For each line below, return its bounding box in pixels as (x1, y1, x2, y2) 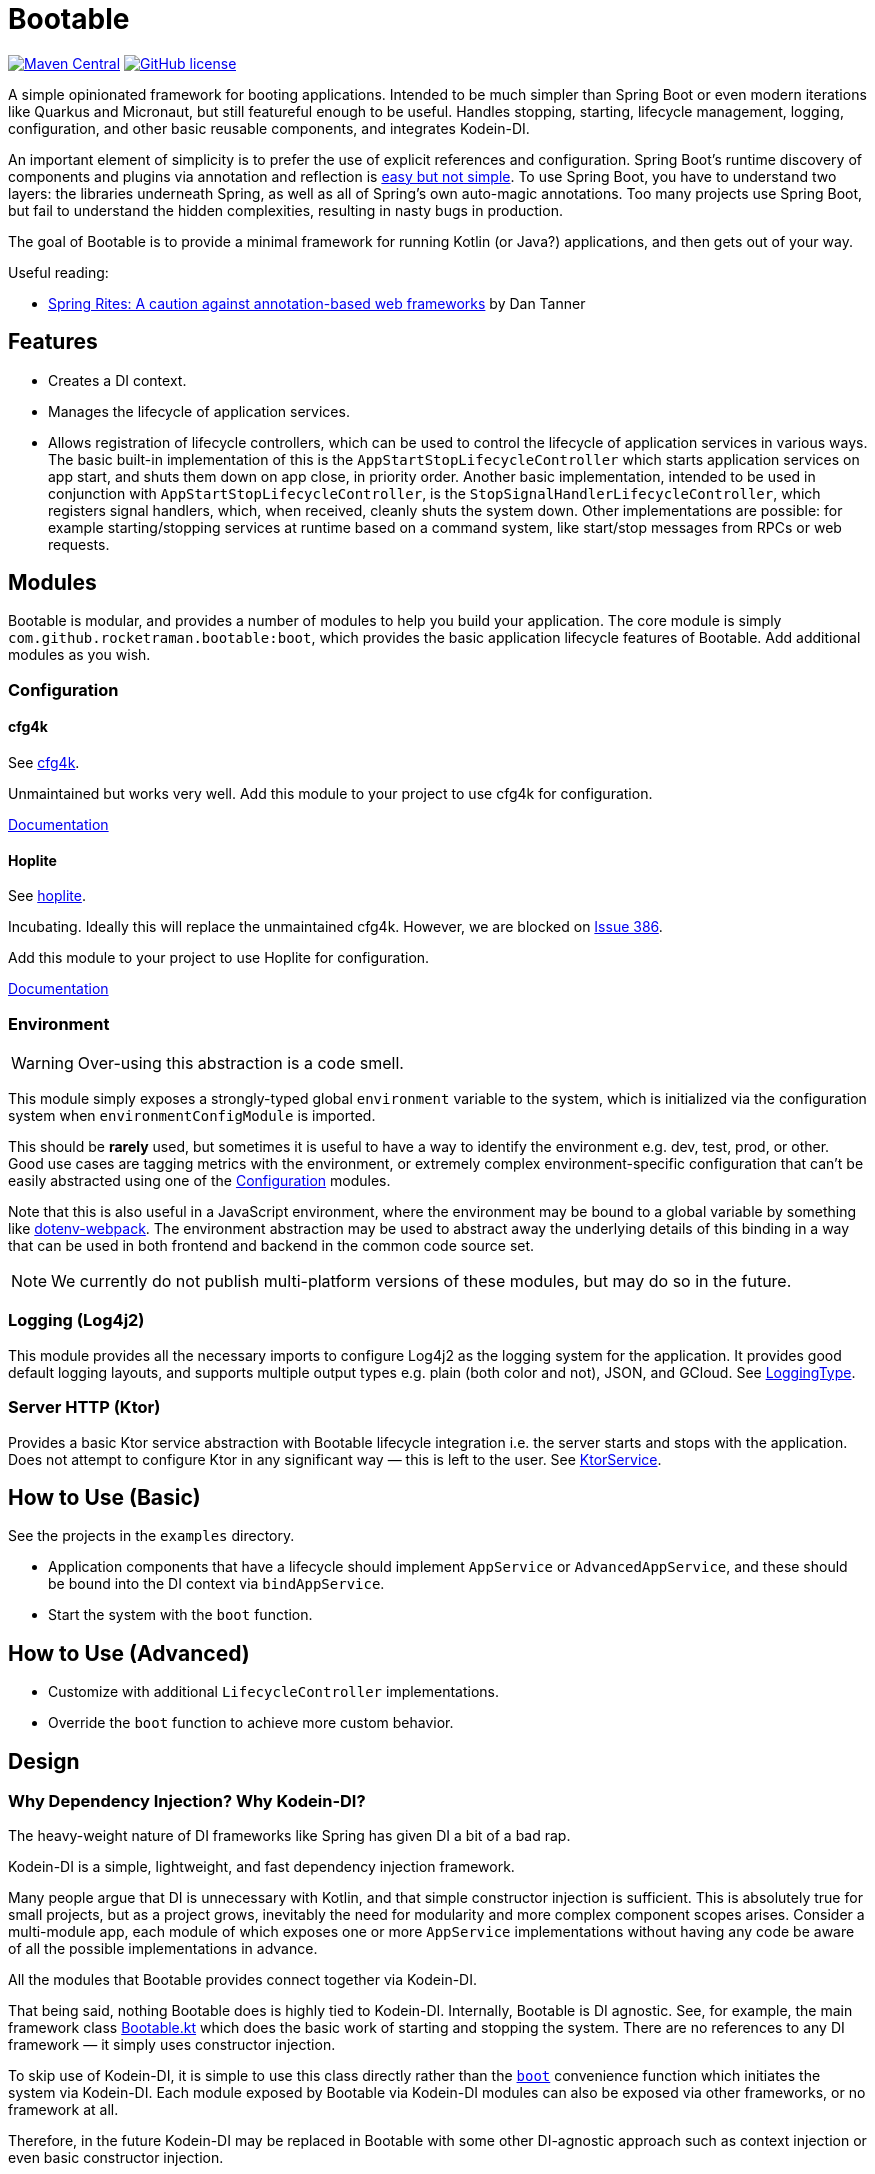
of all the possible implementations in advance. (8, 1940, 318, 1958)
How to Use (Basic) (8, 1484, 201, 1510)
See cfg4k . (8, 754, 80, 772)
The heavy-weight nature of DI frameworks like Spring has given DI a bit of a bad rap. (8, 1827, 571, 1845)
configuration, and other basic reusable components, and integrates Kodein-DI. (8, 119, 530, 137)
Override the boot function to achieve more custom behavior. (48, 1714, 454, 1732)
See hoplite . (8, 887, 86, 905)
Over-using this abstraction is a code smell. (77, 1053, 404, 1073)
